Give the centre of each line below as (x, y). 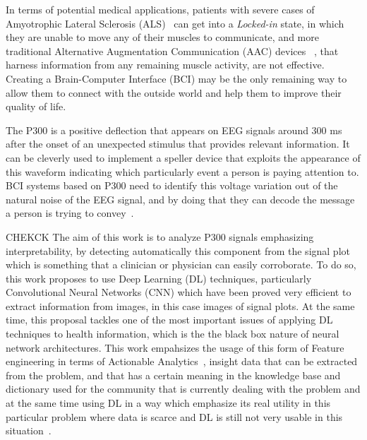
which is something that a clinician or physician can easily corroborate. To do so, (181, 264)
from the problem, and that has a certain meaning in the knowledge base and (173, 375)
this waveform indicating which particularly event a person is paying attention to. (182, 171)
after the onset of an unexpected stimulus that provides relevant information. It (178, 144)
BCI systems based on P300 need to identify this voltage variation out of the (172, 185)
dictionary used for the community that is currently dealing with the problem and (183, 389)
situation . (29, 430)
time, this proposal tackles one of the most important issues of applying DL (169, 320)
